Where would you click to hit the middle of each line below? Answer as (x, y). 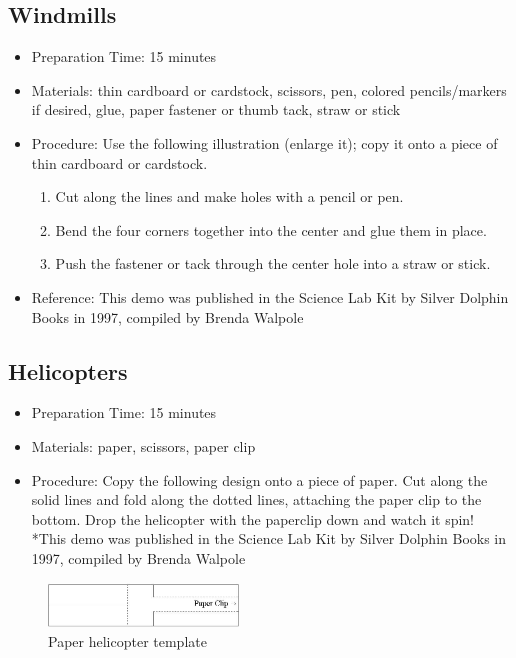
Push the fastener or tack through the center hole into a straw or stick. (273, 263)
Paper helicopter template (127, 640)
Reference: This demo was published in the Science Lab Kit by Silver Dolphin (270, 296)
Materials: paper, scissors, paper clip (143, 445)
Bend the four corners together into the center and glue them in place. (271, 229)
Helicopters (68, 370)
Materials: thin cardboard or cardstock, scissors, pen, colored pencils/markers (269, 89)
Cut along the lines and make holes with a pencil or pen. (229, 196)
